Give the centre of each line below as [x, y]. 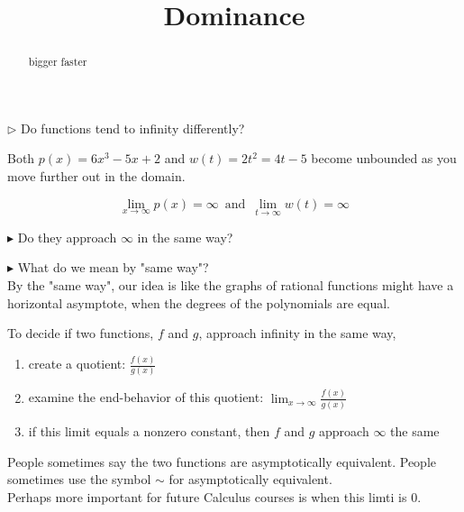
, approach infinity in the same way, [297, 333]
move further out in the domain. [96, 176]
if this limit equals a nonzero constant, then [149, 431]
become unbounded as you [384, 158]
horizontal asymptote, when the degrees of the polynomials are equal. [199, 302]
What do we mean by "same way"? [113, 267]
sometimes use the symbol [79, 479]
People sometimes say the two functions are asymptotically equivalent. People [222, 461]
